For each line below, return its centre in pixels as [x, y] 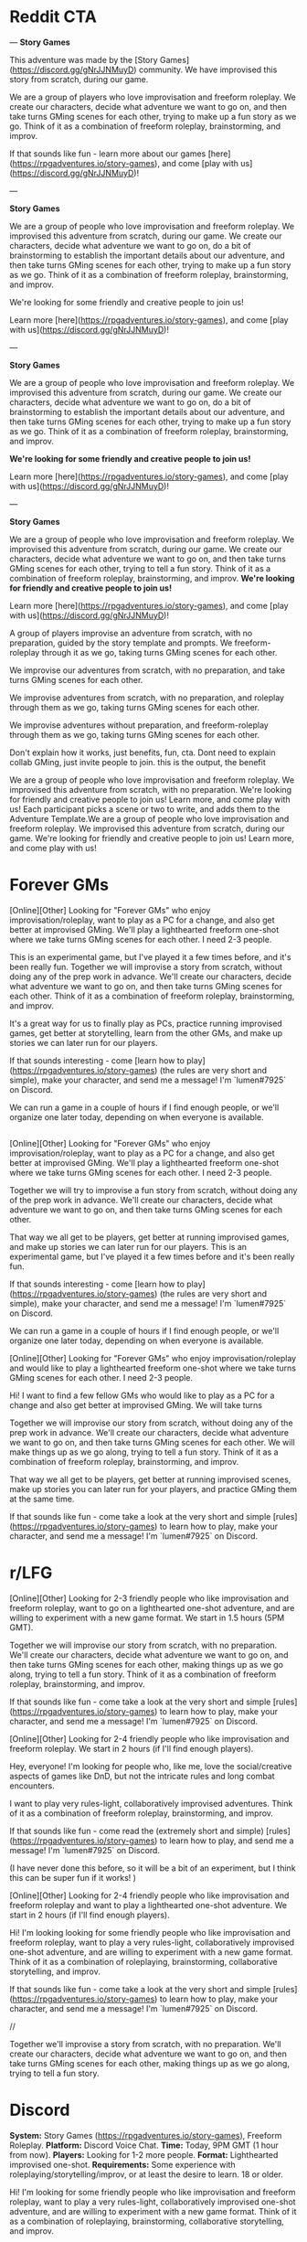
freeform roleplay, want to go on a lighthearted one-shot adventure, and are [152, 1608]
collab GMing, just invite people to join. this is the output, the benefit [138, 762]
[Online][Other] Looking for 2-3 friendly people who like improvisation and [149, 1598]
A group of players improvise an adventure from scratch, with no [131, 633]
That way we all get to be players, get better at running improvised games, [149, 1237]
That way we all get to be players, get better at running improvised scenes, [150, 1479]
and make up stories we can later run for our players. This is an [128, 1247]
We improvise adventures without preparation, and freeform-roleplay [139, 725]
